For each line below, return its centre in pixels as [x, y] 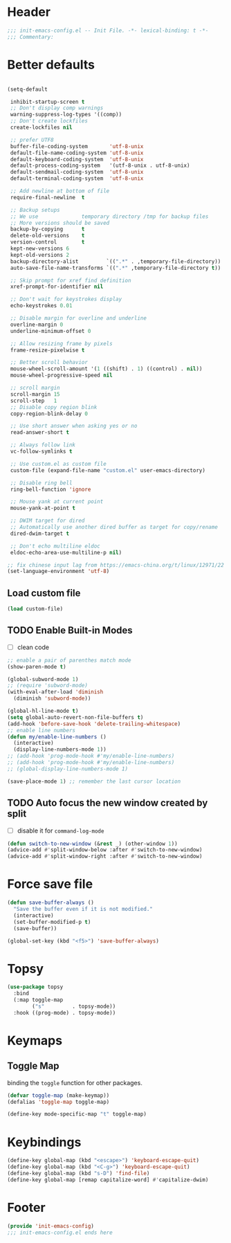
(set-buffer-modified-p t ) [52, 922]
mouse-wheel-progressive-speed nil [61, 375]
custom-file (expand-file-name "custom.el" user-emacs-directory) [108, 470]
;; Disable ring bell [41, 483]
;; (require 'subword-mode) [48, 686]
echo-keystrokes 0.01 [41, 306]
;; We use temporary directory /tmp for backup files [109, 216]
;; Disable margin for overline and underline [78, 318]
